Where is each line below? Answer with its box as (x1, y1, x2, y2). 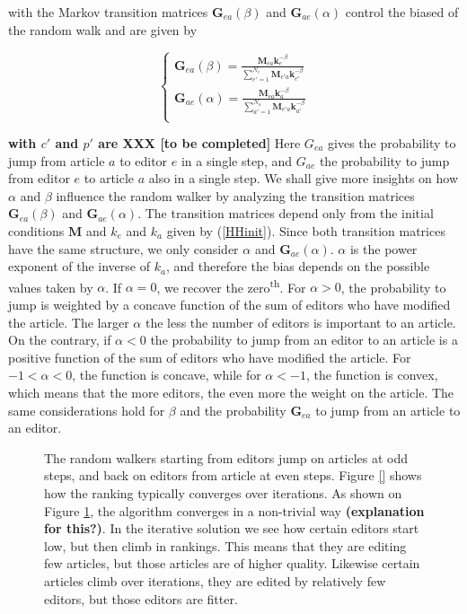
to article (84, 169, 135, 188)
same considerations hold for (8, 400, 165, 419)
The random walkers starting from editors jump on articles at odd (44, 448, 408, 467)
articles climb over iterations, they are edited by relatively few (44, 571, 386, 590)
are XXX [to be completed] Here (98, 134, 301, 152)
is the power (349, 239, 418, 258)
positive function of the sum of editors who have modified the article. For (8, 347, 411, 366)
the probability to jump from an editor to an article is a (150, 330, 458, 349)
